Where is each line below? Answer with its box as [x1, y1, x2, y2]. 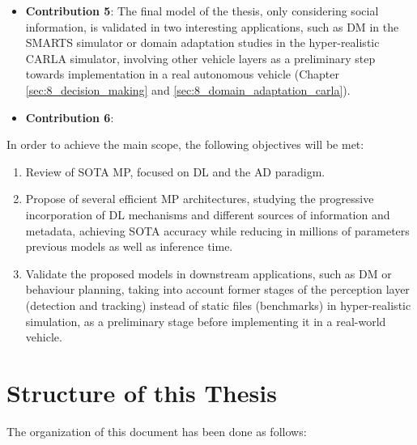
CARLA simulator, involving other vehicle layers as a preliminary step [25, 49, 376, 66]
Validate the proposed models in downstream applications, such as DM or [25, 265, 392, 282]
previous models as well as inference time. [25, 238, 233, 255]
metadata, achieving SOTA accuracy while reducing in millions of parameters [25, 222, 410, 239]
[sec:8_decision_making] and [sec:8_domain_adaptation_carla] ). [25, 81, 351, 98]
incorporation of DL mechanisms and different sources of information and [25, 206, 390, 222]
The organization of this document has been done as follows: [6, 422, 307, 439]
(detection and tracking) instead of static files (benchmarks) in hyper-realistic [25, 296, 411, 313]
